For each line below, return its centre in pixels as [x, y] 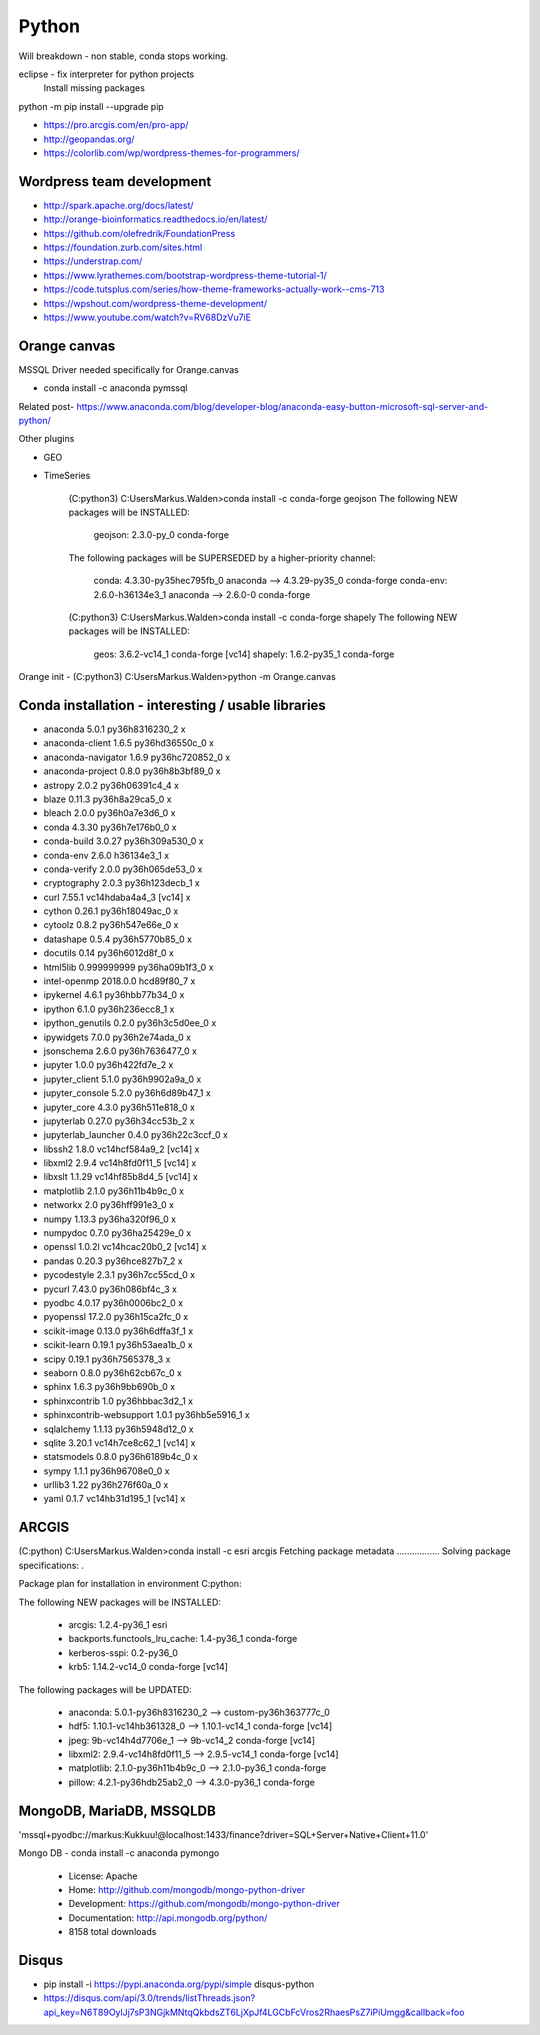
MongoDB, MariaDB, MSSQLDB [117, 1810]
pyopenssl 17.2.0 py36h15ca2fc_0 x [116, 1317]
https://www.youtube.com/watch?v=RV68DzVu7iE [147, 317]
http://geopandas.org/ [89, 139]
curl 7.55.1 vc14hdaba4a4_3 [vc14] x [117, 897]
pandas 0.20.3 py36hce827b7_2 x [113, 1261]
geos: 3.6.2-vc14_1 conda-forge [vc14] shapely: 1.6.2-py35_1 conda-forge [244, 654]
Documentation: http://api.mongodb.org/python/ [168, 1917]
